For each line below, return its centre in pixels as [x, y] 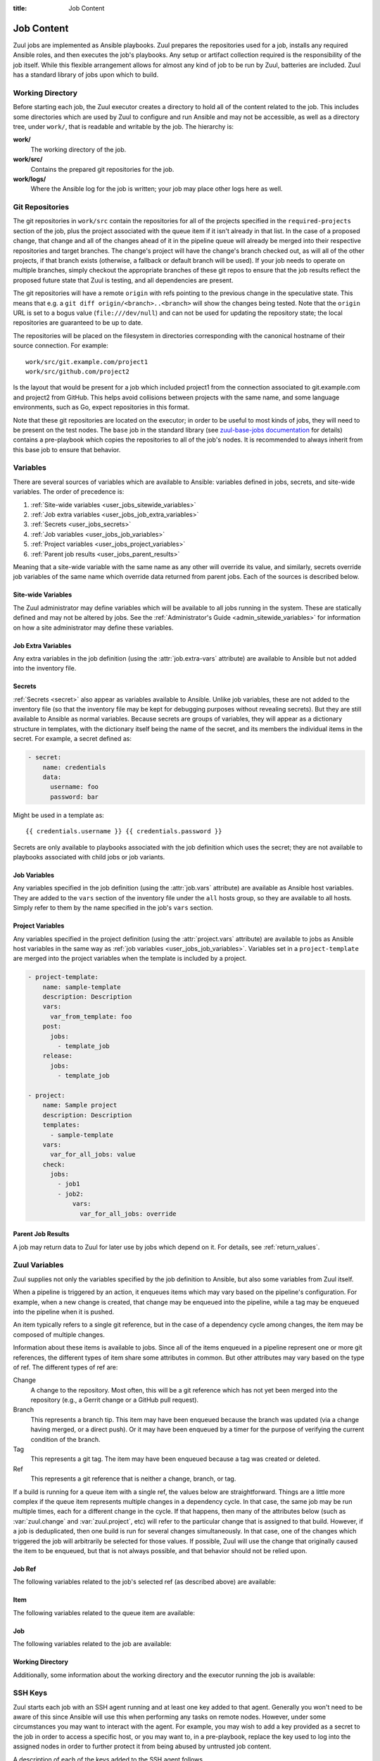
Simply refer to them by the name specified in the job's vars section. [113, 908]
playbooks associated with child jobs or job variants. [89, 857]
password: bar [74, 797]
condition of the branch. [65, 1439]
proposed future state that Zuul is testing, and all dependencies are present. [123, 280]
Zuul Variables [38, 1265]
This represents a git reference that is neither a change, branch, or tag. [133, 1479]
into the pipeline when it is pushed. [64, 1312]
